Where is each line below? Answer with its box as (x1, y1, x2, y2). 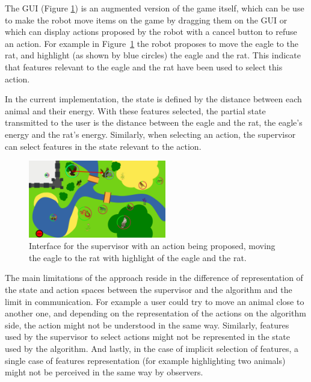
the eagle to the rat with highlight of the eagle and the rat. (29, 251, 247, 263)
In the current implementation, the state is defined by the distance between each (5, 93, 302, 105)
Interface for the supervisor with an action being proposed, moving (29, 239, 276, 252)
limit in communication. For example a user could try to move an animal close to (5, 295, 304, 307)
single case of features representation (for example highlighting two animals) (5, 354, 286, 366)
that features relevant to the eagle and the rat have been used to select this (5, 60, 283, 73)
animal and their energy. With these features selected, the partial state (5, 104, 266, 117)
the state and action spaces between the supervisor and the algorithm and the (5, 283, 292, 296)
